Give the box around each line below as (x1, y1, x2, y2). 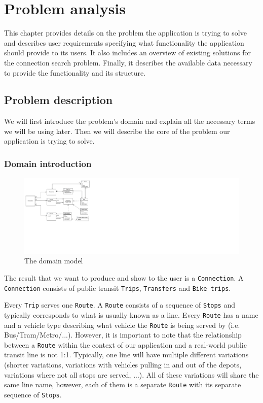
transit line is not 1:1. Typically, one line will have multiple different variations (4, 349, 249, 360)
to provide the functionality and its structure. (4, 67, 146, 78)
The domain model (24, 255, 83, 266)
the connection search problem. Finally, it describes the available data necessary (4, 57, 252, 68)
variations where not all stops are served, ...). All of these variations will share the (4, 369, 259, 380)
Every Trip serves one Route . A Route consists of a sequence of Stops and (4, 299, 235, 310)
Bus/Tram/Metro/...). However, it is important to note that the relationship (4, 329, 242, 340)
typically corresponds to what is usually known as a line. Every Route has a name (4, 309, 258, 320)
